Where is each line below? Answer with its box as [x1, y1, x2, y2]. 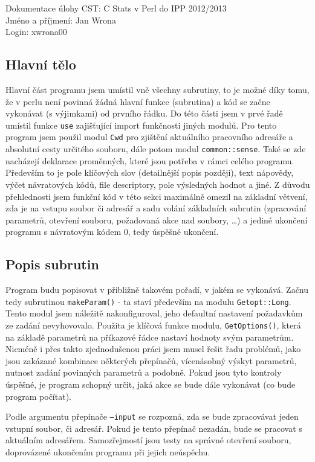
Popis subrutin [5, 255, 99, 274]
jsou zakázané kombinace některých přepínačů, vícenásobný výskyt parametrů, [5, 354, 297, 367]
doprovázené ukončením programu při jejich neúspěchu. [5, 446, 210, 458]
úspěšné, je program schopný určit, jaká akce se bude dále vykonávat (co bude [5, 377, 296, 390]
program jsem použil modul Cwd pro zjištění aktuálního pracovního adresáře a [5, 130, 293, 143]
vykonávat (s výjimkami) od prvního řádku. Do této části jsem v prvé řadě [5, 107, 283, 120]
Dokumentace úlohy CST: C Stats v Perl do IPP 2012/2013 [5, 2, 227, 14]
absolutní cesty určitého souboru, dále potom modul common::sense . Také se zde [5, 143, 306, 155]
